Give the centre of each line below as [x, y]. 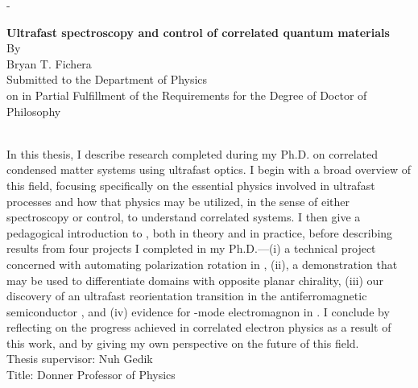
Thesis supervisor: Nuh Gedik [80, 359]
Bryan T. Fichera [49, 63]
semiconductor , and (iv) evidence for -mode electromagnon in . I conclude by [198, 311]
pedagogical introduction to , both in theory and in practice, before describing [200, 232]
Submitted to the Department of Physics [107, 79]
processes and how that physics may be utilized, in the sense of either [178, 201]
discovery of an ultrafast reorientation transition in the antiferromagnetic [187, 296]
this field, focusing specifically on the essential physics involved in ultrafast [191, 185]
